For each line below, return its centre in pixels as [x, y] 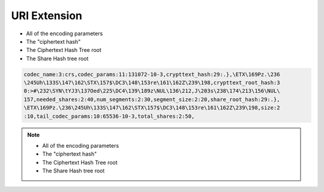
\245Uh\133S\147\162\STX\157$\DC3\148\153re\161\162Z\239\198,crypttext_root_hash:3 [152, 83]
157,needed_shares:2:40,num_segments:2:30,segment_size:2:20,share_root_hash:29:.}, [152, 99]
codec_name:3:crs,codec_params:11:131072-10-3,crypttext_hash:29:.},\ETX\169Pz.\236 [152, 74]
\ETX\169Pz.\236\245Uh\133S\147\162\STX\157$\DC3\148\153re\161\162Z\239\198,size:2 [152, 108]
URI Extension [46, 16]
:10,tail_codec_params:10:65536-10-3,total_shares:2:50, [109, 116]
